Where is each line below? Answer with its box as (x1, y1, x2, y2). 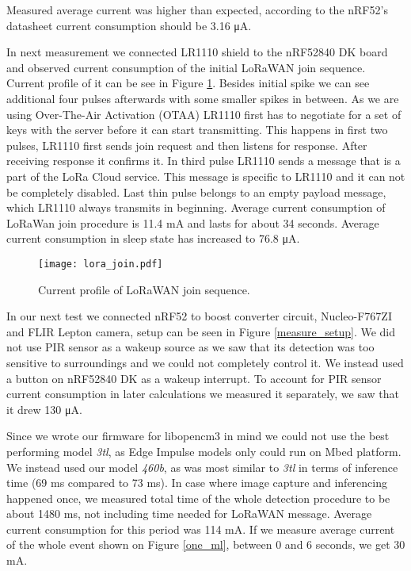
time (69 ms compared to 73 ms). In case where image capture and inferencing (6, 474, 387, 491)
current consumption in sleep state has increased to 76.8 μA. (6, 230, 300, 247)
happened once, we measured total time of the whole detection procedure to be (6, 489, 390, 506)
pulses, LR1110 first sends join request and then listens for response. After (6, 136, 367, 153)
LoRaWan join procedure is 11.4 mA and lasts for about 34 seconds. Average (6, 214, 379, 231)
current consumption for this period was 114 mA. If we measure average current (6, 520, 395, 537)
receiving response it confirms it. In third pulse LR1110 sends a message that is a (6, 152, 401, 169)
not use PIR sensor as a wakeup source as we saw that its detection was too (6, 339, 375, 355)
